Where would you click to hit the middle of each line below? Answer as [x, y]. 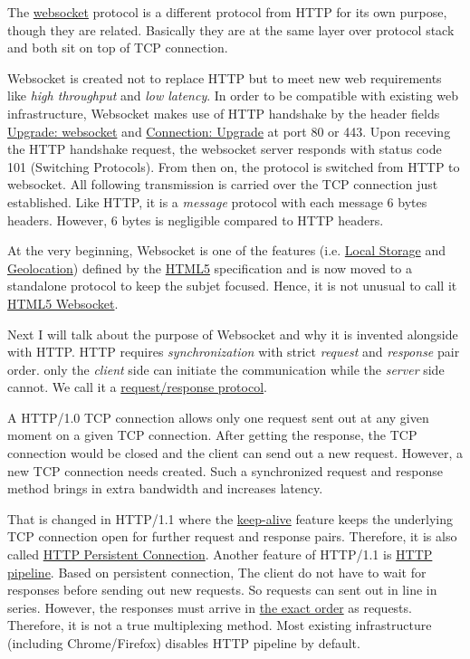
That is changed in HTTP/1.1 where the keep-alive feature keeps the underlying [230, 518]
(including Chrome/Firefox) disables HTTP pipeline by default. [184, 643]
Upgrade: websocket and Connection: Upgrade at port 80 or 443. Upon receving [229, 131]
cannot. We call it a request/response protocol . [137, 387]
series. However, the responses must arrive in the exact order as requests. [210, 607]
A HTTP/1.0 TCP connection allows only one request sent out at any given [218, 417]
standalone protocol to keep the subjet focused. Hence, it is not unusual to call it [232, 286]
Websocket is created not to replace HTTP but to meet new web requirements [225, 77]
